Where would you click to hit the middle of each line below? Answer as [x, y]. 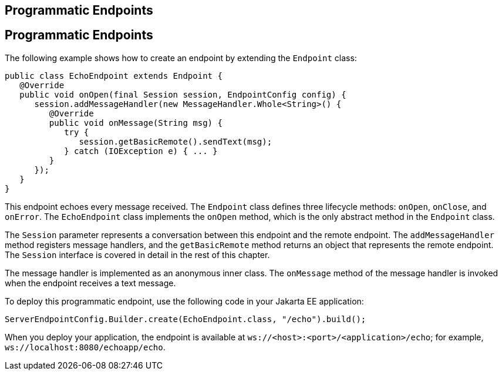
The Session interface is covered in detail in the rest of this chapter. [137, 255]
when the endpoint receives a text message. [90, 283]
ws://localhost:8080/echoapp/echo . [85, 347]
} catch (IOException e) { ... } [141, 151]
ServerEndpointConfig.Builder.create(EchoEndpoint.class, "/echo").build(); [186, 319]
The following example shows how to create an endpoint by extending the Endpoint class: [181, 58]
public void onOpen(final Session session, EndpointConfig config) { [183, 94]
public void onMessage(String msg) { [136, 123]
